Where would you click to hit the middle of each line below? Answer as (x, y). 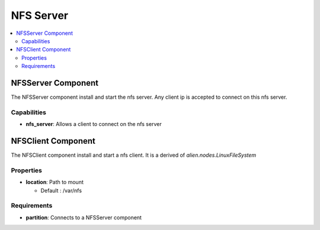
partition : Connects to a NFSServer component (84, 217)
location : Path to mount (55, 182)
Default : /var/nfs (61, 190)
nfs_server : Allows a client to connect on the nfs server (94, 124)
